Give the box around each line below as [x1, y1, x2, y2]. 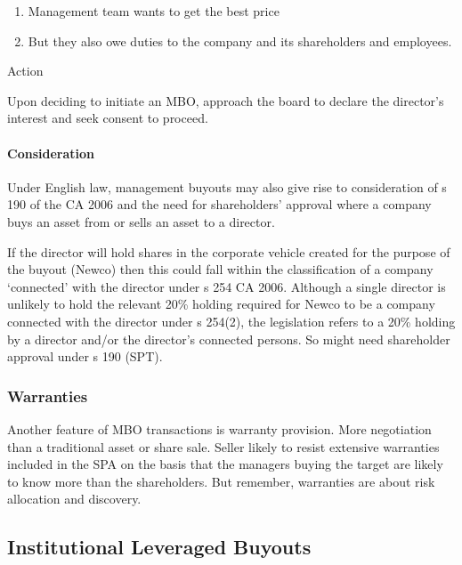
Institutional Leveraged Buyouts [7, 533, 312, 561]
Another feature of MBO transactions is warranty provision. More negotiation [7, 419, 432, 438]
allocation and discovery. [7, 489, 142, 508]
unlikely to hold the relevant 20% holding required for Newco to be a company [7, 295, 435, 313]
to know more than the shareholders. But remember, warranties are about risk [7, 472, 435, 490]
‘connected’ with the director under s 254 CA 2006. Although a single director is [7, 277, 446, 295]
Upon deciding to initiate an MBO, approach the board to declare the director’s [7, 91, 444, 109]
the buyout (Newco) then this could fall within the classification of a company [7, 260, 434, 278]
